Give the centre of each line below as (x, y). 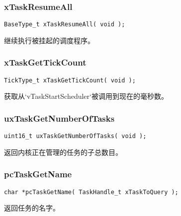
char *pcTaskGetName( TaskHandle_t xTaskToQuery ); (91, 192)
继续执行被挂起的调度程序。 (49, 40)
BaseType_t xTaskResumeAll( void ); (65, 25)
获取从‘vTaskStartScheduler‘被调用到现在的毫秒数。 (86, 96)
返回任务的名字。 (32, 208)
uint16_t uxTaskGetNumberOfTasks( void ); (75, 136)
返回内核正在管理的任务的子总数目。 (63, 152)
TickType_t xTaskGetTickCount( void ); (70, 80)
